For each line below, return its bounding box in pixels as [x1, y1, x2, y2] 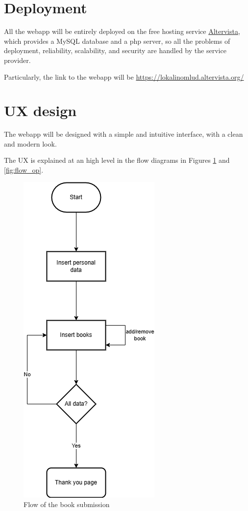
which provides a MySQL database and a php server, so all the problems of [4, 35, 230, 46]
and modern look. [4, 138, 57, 149]
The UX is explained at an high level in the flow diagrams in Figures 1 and [4, 155, 230, 165]
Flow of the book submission [24, 499, 110, 510]
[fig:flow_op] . [4, 165, 44, 175]
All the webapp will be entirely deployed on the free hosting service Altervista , [4, 26, 240, 36]
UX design [4, 100, 77, 120]
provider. [4, 55, 31, 65]
